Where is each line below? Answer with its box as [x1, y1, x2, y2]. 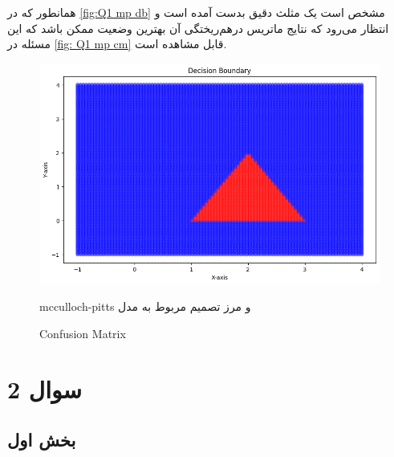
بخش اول [7, 427, 76, 452]
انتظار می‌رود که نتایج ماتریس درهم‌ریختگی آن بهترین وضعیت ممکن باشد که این [7, 19, 389, 36]
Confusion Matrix [39, 324, 126, 341]
